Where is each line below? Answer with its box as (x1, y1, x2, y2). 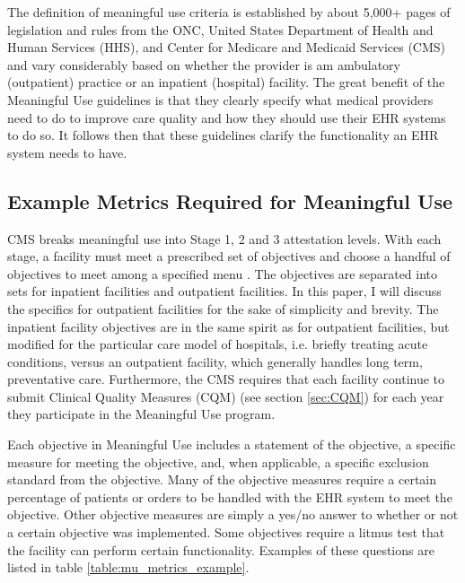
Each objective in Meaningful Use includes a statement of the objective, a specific (7, 435, 456, 454)
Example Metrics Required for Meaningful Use (7, 187, 453, 214)
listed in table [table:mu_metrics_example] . (7, 558, 250, 577)
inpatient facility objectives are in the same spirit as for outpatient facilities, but (7, 317, 450, 335)
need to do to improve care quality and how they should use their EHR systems (7, 108, 446, 126)
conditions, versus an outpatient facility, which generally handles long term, (7, 352, 423, 370)
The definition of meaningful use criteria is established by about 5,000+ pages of (7, 3, 451, 21)
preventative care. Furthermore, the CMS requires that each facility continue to (7, 370, 445, 388)
